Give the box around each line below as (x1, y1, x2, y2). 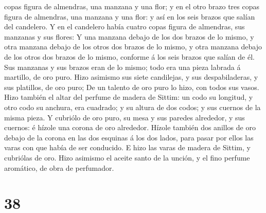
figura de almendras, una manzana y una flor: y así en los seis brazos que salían (4, 11, 255, 22)
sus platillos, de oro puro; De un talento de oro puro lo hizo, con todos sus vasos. (4, 81, 259, 92)
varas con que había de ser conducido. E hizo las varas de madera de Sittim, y (4, 142, 251, 153)
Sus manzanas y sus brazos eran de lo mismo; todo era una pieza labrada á (4, 61, 241, 72)
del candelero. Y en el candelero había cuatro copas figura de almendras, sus (4, 21, 245, 32)
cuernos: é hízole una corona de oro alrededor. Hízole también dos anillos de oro (4, 122, 256, 133)
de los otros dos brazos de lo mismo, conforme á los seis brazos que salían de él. (4, 51, 255, 62)
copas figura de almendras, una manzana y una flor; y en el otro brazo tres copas (4, 1, 259, 11)
